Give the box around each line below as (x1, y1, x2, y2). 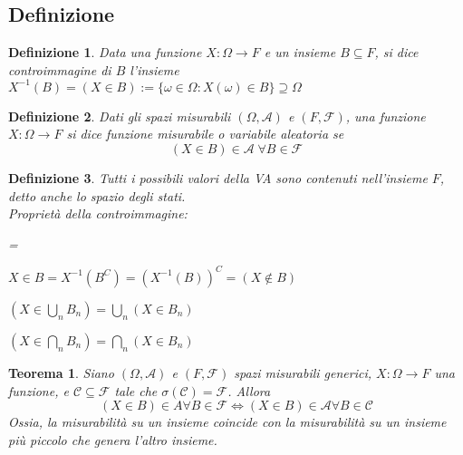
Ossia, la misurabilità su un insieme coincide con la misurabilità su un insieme (8, 412, 447, 431)
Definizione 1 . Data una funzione (8, 43, 202, 62)
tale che (114, 381, 158, 400)
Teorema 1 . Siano (8, 363, 114, 382)
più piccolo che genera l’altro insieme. (8, 430, 217, 449)
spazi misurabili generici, (234, 363, 372, 382)
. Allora (227, 381, 271, 400)
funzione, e (8, 381, 69, 400)
